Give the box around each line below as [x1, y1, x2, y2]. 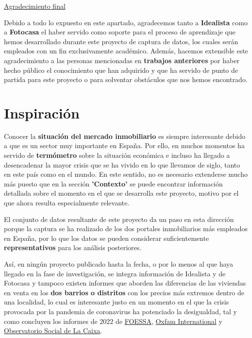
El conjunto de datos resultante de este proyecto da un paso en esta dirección [4, 214, 234, 224]
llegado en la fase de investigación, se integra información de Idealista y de [4, 268, 226, 278]
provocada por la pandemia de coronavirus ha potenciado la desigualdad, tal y [4, 306, 237, 316]
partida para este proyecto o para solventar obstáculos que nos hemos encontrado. [4, 74, 248, 84]
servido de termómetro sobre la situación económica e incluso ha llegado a [4, 150, 230, 160]
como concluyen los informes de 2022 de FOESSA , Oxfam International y [4, 316, 222, 326]
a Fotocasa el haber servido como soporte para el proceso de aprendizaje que [4, 27, 235, 37]
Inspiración [4, 102, 80, 122]
